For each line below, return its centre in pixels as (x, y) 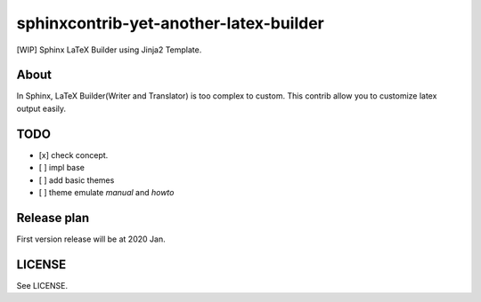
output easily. (41, 108)
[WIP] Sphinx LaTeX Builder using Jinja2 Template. (109, 50)
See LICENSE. (42, 285)
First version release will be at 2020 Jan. (91, 239)
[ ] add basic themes (77, 180)
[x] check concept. (73, 155)
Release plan (53, 218)
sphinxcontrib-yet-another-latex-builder (170, 23)
